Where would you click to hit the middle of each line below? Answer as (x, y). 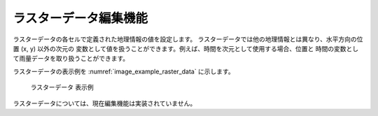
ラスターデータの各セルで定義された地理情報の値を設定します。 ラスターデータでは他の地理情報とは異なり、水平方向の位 (188, 39)
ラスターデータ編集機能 (80, 18)
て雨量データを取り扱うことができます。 (71, 59)
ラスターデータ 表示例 (62, 87)
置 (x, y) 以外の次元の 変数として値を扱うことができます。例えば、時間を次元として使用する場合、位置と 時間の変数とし (186, 48)
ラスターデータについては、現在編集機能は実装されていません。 (105, 103)
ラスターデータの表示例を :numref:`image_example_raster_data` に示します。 (124, 71)
